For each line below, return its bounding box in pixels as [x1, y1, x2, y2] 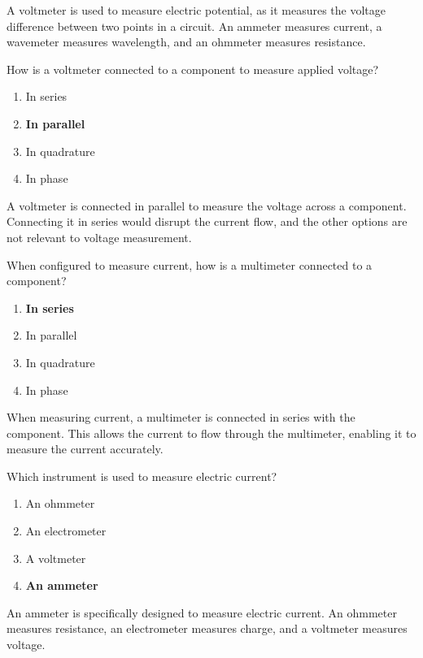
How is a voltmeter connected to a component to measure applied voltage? [7, 60, 379, 77]
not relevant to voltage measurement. [7, 228, 192, 245]
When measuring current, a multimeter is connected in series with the [7, 409, 355, 426]
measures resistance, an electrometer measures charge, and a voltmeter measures [7, 620, 408, 637]
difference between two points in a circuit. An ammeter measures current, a [7, 17, 382, 34]
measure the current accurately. [7, 440, 164, 457]
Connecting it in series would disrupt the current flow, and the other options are [7, 213, 408, 230]
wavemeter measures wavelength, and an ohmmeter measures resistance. [7, 33, 366, 50]
